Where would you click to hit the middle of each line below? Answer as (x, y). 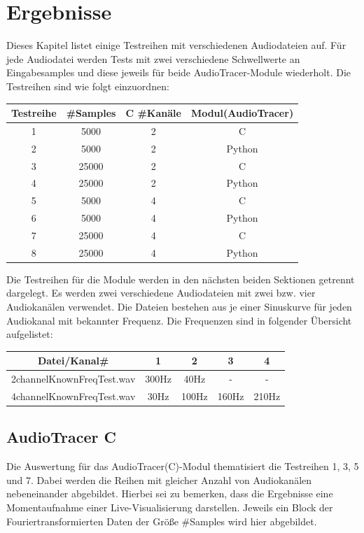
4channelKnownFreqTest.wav (73, 396)
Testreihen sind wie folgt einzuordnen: (88, 86)
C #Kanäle (153, 113)
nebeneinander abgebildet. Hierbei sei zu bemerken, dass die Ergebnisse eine (170, 493)
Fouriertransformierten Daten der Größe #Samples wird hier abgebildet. (162, 521)
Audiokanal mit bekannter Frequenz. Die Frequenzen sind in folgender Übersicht (179, 320)
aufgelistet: (30, 334)
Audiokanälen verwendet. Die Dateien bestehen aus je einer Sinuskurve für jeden (179, 307)
